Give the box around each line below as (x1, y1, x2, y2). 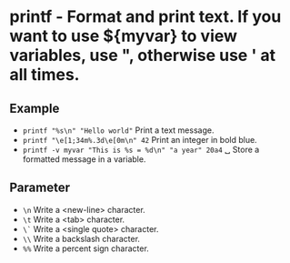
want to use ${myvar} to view (9, 25, 238, 46)
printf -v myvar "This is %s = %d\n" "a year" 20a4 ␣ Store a (22, 144, 260, 155)
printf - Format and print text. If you (9, 6, 282, 27)
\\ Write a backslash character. (22, 233, 141, 244)
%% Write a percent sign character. (22, 243, 150, 254)
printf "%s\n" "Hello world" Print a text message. (22, 125, 215, 136)
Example (9, 100, 60, 116)
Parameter (9, 180, 71, 196)
